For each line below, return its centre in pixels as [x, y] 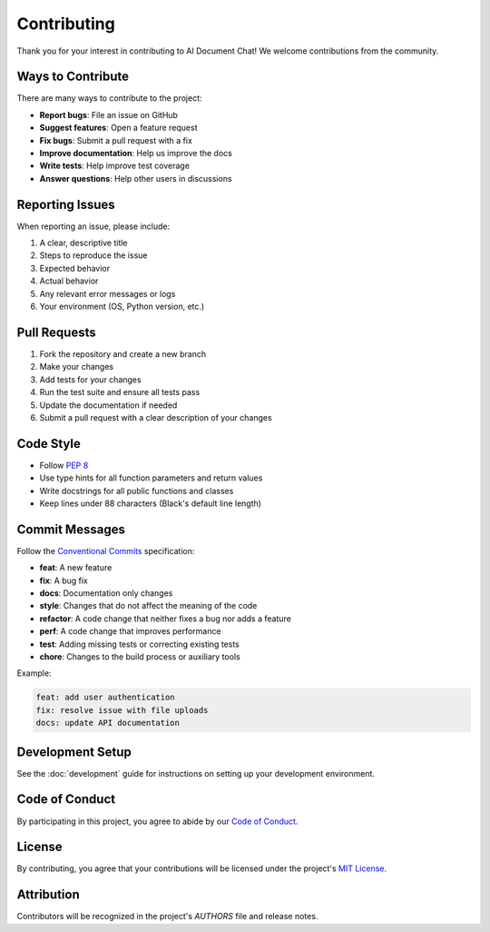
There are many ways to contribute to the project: [110, 98]
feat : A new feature [76, 568]
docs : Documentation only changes [106, 593]
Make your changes [76, 367]
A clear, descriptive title [83, 243]
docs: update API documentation [108, 723]
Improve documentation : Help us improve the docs [136, 154]
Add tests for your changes [90, 379]
